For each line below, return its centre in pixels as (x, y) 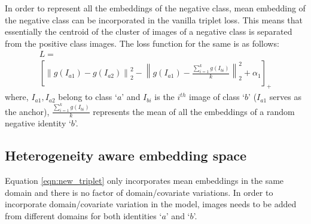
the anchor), (27, 111)
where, (17, 97)
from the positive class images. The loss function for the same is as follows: (142, 43)
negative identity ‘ (38, 123)
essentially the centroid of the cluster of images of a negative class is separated (149, 31)
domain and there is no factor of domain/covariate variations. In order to (139, 192)
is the (164, 97)
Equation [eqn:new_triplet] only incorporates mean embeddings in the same (144, 181)
